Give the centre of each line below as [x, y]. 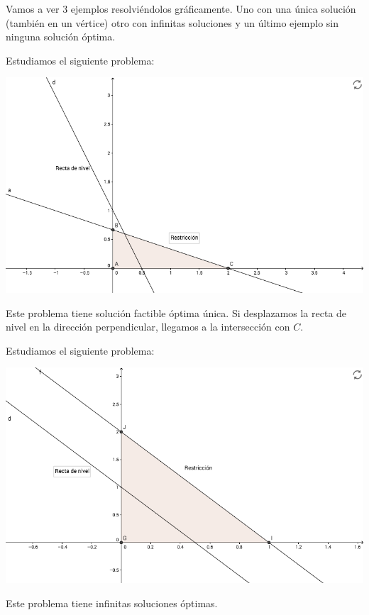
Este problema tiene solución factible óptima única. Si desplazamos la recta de [176, 312]
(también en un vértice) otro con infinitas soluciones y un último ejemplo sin [172, 22]
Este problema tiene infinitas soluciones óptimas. [112, 603]
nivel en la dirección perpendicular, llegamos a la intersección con [148, 327]
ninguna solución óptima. [61, 37]
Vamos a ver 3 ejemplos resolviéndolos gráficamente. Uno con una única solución [181, 9]
